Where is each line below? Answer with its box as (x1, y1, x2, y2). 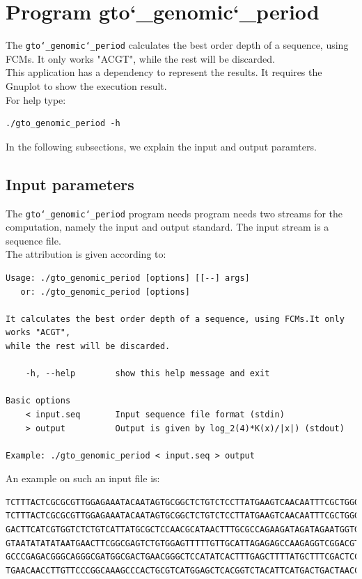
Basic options (6, 396, 71, 406)
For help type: (6, 92, 66, 107)
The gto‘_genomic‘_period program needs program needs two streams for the (6, 206, 343, 220)
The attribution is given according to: (6, 247, 166, 261)
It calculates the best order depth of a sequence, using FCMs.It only (6, 314, 345, 324)
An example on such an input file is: (6, 471, 160, 486)
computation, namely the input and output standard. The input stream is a (6, 219, 329, 234)
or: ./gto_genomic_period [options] (20, 286, 190, 297)
